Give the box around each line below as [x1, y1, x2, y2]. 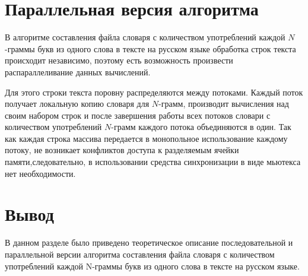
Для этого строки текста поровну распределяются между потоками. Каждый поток [5, 85, 303, 98]
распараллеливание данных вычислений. [5, 65, 151, 78]
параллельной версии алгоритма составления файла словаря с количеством [5, 248, 275, 260]
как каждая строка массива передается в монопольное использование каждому [5, 132, 288, 144]
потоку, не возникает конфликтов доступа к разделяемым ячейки [5, 144, 239, 156]
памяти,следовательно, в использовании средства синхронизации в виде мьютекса [5, 156, 301, 168]
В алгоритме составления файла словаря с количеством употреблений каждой [5, 31, 285, 43]
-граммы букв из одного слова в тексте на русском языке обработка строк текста [5, 42, 296, 55]
